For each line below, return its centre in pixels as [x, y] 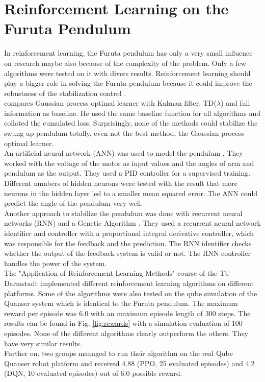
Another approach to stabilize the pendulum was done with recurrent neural [123, 213]
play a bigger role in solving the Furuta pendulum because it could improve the [128, 83]
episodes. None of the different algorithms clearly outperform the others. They [126, 333]
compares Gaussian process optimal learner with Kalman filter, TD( [110, 103]
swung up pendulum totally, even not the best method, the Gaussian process [124, 133]
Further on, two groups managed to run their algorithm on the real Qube [118, 353]
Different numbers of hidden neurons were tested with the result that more [121, 183]
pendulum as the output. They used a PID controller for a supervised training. [127, 173]
